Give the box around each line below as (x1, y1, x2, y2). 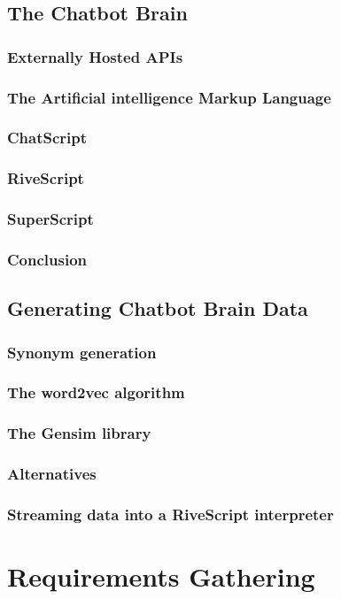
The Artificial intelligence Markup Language (7, 86, 331, 108)
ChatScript (7, 127, 88, 149)
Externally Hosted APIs (7, 45, 183, 67)
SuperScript (7, 208, 94, 230)
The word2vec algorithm (7, 381, 185, 403)
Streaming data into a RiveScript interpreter (7, 503, 334, 525)
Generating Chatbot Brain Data (7, 295, 308, 322)
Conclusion (7, 248, 87, 270)
